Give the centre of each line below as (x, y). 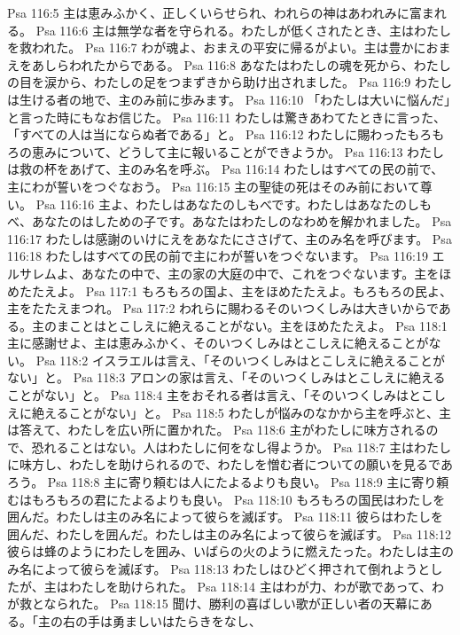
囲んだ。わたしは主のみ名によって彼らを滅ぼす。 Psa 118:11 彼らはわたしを (225, 517)
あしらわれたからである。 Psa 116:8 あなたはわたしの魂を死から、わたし (241, 64)
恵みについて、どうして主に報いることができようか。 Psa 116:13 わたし (238, 151)
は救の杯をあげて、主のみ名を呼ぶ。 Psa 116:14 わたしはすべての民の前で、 (226, 169)
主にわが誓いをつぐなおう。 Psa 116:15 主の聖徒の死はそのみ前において (214, 186)
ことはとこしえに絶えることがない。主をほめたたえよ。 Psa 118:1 (258, 325)
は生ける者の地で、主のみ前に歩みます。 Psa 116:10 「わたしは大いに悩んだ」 (229, 99)
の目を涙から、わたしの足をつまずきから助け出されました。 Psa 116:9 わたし (230, 82)
